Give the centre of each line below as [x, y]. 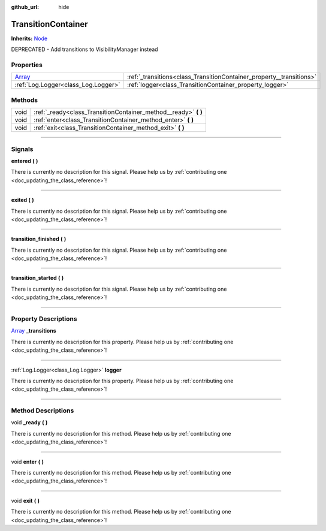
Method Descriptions [43, 411]
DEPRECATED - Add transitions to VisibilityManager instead [84, 49]
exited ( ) [22, 200]
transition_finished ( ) [39, 239]
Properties [27, 65]
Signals [22, 149]
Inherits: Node [29, 38]
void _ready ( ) [29, 423]
